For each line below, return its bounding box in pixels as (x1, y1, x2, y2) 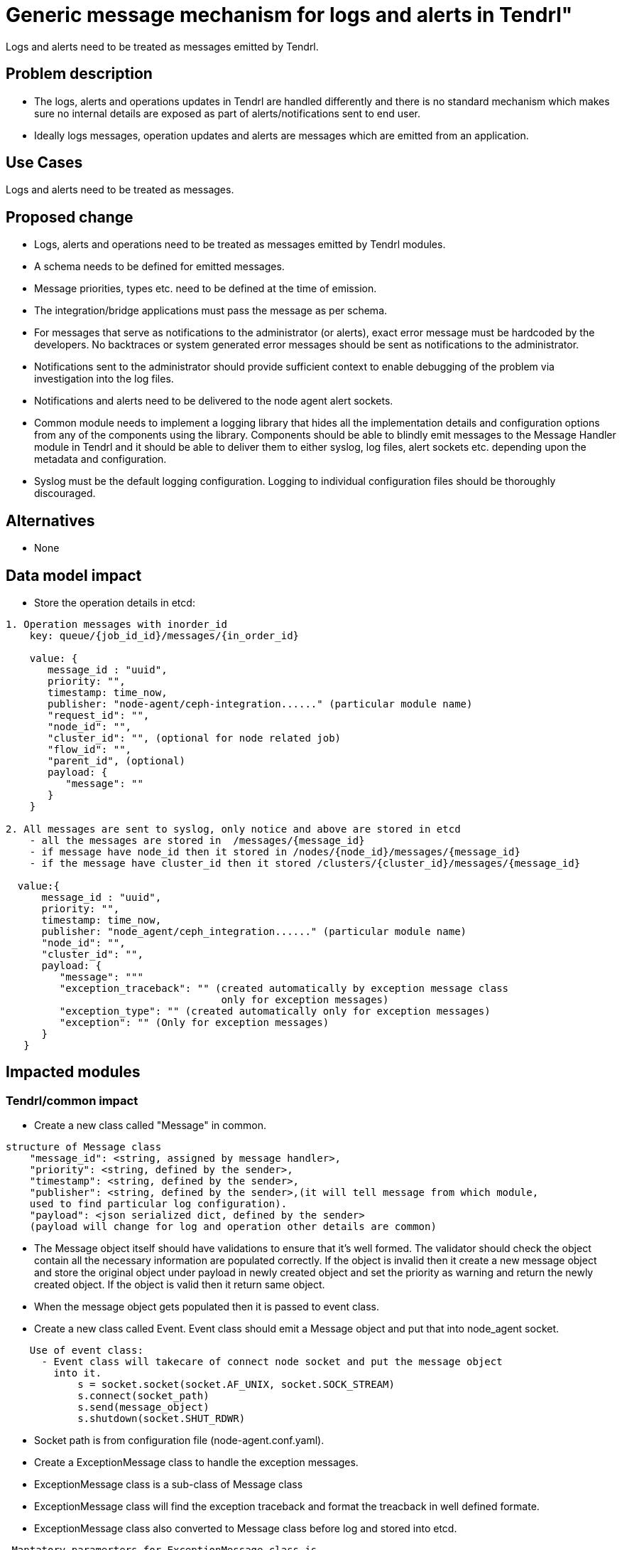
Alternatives (6, 511, 95, 530)
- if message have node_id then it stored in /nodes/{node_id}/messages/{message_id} (29, 845, 520, 857)
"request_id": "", (48, 709, 150, 721)
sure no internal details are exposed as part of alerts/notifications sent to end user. (34, 107, 421, 119)
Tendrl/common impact (6, 1093, 138, 1108)
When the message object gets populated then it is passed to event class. (34, 1300, 380, 1313)
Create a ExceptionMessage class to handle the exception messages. (34, 1456, 359, 1469)
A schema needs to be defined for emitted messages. (34, 260, 285, 273)
